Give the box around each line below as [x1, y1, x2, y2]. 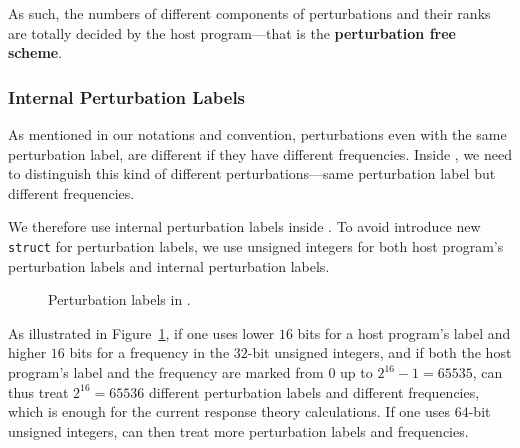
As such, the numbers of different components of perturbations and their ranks [8, 3, 491, 23]
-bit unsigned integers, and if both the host [247, 342, 512, 363]
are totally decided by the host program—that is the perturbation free [8, 22, 456, 43]
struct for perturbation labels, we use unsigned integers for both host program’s [8, 235, 504, 256]
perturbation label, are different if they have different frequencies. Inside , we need [8, 143, 512, 164]
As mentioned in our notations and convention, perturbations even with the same [8, 124, 507, 144]
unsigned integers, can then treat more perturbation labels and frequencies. [8, 420, 469, 441]
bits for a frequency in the [69, 342, 230, 363]
